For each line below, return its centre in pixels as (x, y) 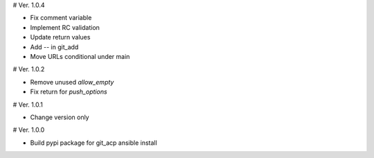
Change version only (60, 117)
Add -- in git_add (54, 47)
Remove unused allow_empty (72, 82)
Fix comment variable (61, 18)
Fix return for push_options (69, 92)
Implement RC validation (65, 27)
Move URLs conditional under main (80, 56)
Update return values (60, 37)
